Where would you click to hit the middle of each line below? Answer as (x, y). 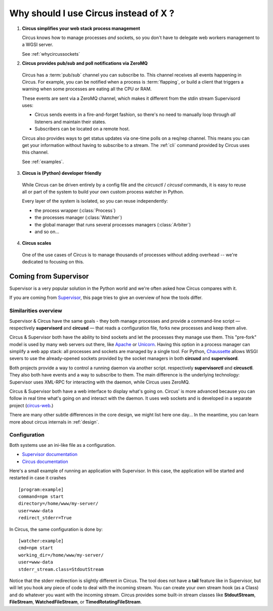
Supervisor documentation (50, 454)
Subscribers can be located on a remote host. (82, 129)
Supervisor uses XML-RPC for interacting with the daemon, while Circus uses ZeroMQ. (100, 382)
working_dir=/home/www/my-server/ (61, 555)
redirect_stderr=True (45, 518)
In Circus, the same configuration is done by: (56, 529)
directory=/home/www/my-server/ (58, 504)
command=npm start (41, 497)
